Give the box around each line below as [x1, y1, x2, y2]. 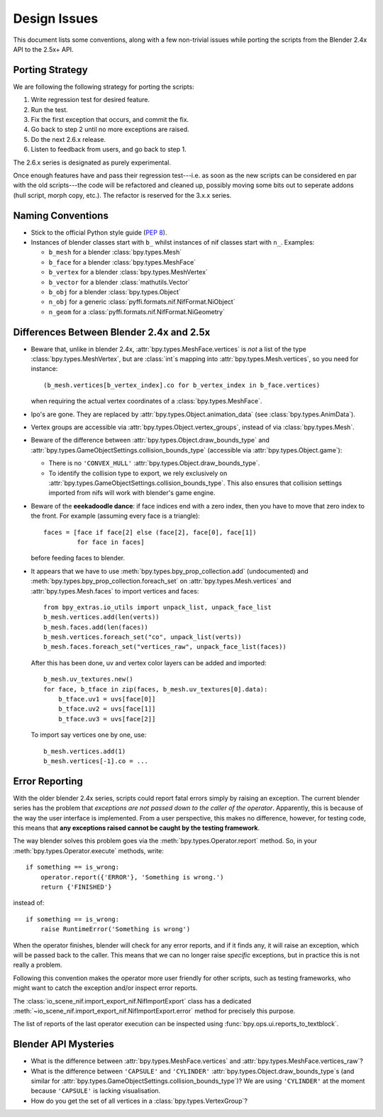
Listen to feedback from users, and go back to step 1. [30, 145, 187, 154]
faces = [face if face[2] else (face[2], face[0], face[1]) [43, 528, 257, 536]
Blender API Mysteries [13, 1038, 115, 1050]
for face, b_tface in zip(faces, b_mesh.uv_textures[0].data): [43, 685, 268, 693]
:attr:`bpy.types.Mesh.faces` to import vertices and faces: [30, 587, 199, 595]
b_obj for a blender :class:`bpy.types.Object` [48, 288, 181, 296]
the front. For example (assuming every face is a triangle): [30, 511, 200, 521]
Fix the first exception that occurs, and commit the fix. [30, 116, 189, 124]
